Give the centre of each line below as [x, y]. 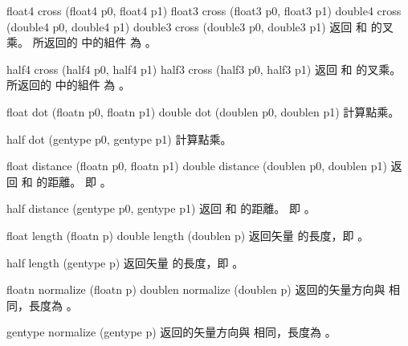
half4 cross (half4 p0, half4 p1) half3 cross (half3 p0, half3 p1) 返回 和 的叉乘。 [204, 69]
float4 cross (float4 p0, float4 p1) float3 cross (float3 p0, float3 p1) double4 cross [204, 10]
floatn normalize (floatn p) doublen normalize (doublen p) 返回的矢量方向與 [196, 289]
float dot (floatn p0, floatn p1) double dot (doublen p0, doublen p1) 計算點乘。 [203, 111]
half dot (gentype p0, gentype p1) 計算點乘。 [119, 138]
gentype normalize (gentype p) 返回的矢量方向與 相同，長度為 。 [171, 332]
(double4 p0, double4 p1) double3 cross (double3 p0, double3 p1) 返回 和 [187, 26]
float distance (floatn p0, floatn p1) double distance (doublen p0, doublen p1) [197, 166]
